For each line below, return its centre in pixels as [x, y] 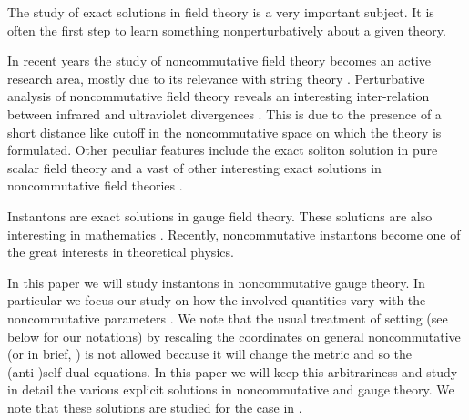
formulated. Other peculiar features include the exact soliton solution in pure [223, 150]
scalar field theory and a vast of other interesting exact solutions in [194, 167]
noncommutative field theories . [95, 185]
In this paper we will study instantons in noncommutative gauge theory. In [216, 282]
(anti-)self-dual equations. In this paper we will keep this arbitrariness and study [233, 371]
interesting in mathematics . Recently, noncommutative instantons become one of [234, 234]
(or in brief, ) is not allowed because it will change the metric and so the [210, 354]
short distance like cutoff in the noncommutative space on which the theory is [224, 132]
